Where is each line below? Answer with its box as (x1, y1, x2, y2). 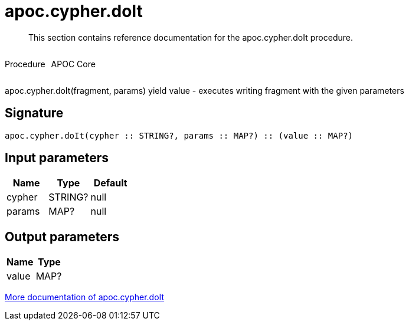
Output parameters (5, 229, 119, 244)
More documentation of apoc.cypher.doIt (5, 292, 165, 303)
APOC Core (51, 58, 96, 69)
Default (93, 177, 127, 189)
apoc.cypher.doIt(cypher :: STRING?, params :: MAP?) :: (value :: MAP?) (5, 130, 354, 140)
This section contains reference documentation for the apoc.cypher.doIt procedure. (28, 32, 353, 42)
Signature (5, 106, 64, 121)
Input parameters (5, 150, 109, 166)
